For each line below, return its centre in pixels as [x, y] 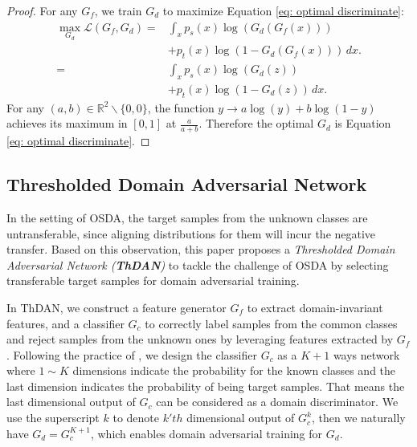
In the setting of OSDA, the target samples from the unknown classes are [187, 217]
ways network [366, 354]
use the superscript [53, 418]
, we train [118, 10]
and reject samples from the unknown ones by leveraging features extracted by [200, 339]
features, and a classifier [65, 323]
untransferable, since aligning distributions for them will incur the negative [191, 233]
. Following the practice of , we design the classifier [132, 354]
